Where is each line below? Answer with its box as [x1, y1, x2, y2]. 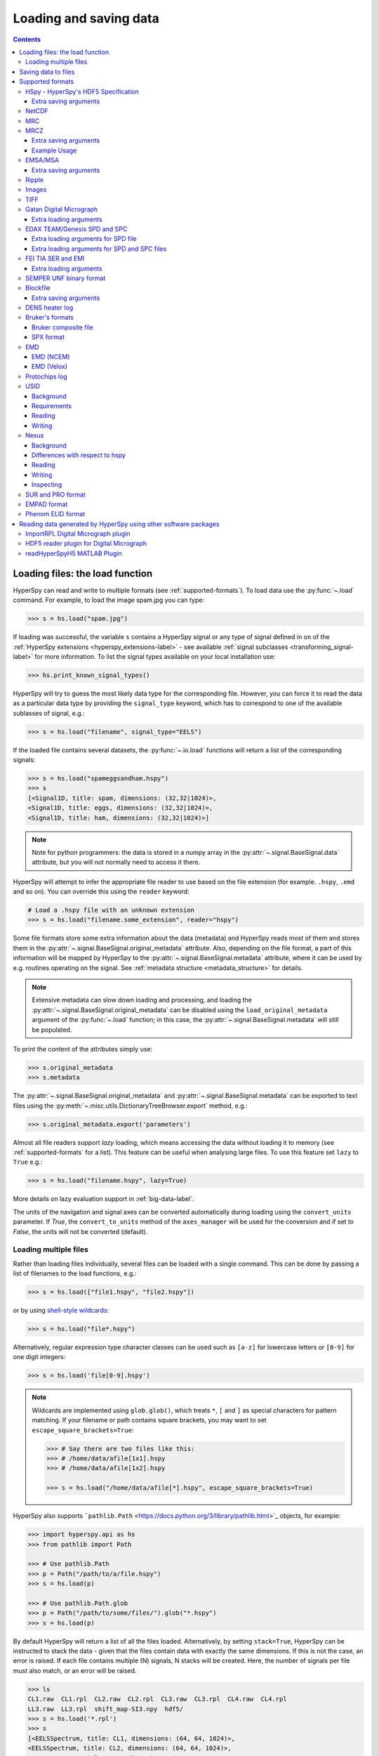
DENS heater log [25, 303, 74, 312]
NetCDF [25, 107, 48, 115]
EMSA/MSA [25, 156, 60, 164]
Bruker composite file [32, 323, 94, 332]
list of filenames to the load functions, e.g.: [13, 1269, 137, 1278]
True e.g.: [13, 1158, 43, 1166]
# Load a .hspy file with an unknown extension [27, 906, 194, 915]
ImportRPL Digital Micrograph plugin [25, 530, 131, 538]
